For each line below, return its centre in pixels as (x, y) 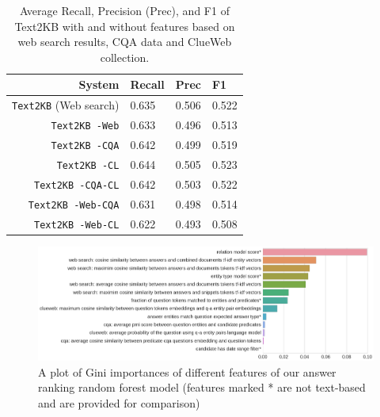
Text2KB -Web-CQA (74, 205)
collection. (125, 57)
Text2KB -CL (88, 165)
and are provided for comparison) (119, 402)
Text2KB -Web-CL (77, 225)
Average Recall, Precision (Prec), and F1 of (124, 10)
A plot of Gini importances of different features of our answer (187, 371)
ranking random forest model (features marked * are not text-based (202, 387)
